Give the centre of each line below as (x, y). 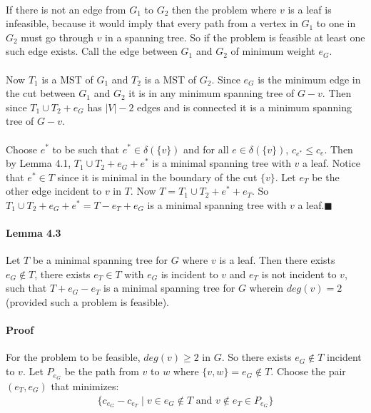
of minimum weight (273, 51)
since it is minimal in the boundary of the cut (157, 177)
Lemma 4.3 (34, 233)
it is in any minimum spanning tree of (212, 93)
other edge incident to (54, 191)
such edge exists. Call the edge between (92, 51)
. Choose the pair (308, 371)
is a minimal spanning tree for (169, 288)
